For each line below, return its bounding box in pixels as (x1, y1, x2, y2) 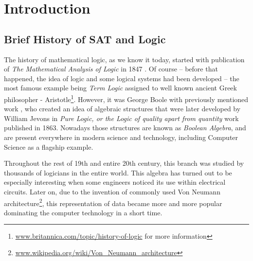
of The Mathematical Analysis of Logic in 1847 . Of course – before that (4, 64, 218, 74)
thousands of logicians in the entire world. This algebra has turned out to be (4, 167, 232, 177)
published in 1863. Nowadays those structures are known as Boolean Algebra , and (4, 122, 246, 133)
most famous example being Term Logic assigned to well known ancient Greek (4, 83, 237, 93)
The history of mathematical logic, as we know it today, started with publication (4, 54, 245, 64)
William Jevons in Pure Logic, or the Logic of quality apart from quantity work (4, 113, 239, 123)
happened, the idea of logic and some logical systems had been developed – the (4, 73, 239, 83)
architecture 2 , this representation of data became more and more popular (4, 196, 222, 208)
